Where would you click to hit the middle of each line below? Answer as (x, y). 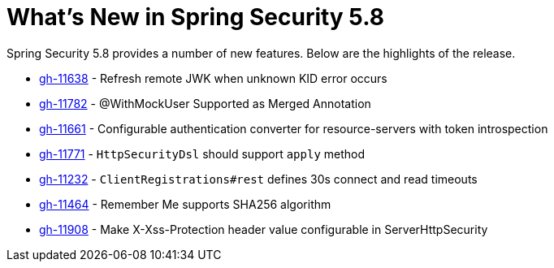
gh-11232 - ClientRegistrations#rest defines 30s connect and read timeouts (258, 179)
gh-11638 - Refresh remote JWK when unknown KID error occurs (213, 78)
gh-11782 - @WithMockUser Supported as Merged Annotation (205, 103)
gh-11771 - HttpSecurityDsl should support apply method (202, 153)
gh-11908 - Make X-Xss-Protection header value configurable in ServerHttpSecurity (264, 229)
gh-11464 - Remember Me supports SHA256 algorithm (185, 204)
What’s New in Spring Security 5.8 (195, 17)
